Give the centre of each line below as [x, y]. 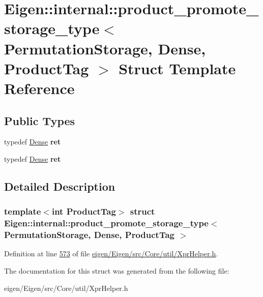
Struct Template [177, 68]
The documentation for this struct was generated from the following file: [117, 270]
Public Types [40, 120]
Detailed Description [60, 186]
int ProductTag [84, 211]
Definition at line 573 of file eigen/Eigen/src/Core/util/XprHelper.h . [111, 254]
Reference [39, 88]
